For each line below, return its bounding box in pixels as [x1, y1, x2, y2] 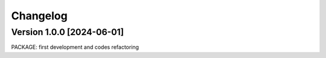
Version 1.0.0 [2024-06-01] [11, 27, 124, 37]
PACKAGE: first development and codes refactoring [11, 43, 139, 51]
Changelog [11, 9, 68, 22]
